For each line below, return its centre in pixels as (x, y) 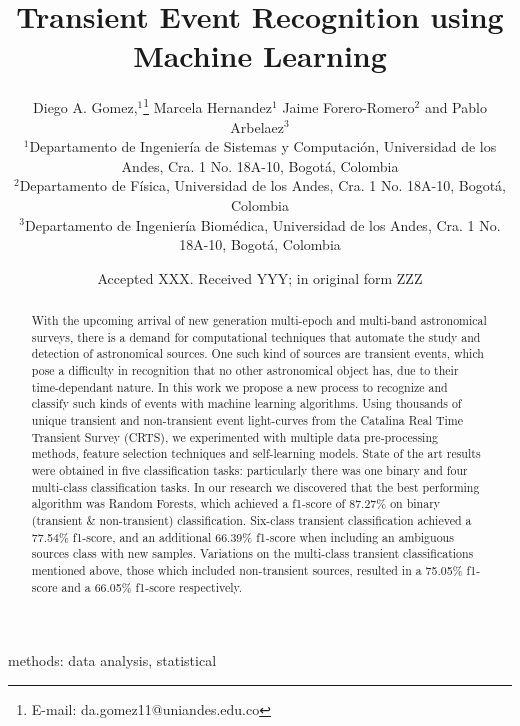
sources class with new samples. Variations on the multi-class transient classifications (252, 553)
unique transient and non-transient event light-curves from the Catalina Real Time (247, 420)
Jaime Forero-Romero (348, 106)
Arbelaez (257, 126)
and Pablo (455, 106)
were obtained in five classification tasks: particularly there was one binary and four (249, 470)
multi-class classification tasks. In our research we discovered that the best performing (255, 486)
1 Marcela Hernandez (208, 105)
